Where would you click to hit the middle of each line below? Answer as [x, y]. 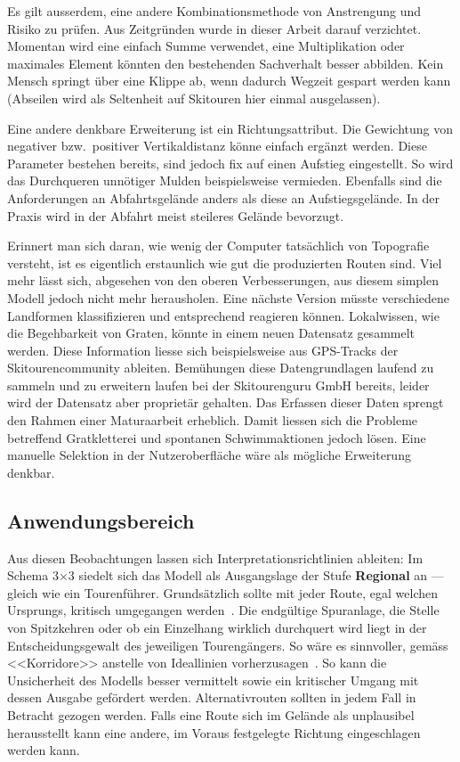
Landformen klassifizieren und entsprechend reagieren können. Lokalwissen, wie [223, 315]
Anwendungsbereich [101, 520]
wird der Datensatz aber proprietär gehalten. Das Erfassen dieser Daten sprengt [226, 402]
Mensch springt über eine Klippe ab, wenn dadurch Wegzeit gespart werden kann [229, 81]
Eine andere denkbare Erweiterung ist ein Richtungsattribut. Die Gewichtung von [230, 128]
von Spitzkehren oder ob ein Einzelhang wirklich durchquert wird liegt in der [217, 628]
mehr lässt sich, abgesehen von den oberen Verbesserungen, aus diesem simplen [223, 280]
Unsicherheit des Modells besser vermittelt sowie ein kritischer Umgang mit [213, 680]
